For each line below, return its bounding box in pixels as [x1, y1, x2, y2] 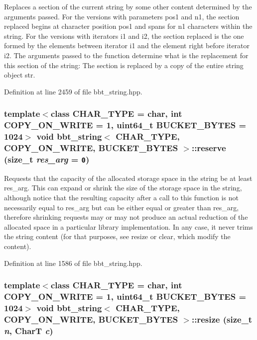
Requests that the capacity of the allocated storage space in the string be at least [4, 172, 253, 183]
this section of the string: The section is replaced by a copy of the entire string [4, 60, 244, 70]
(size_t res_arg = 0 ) [4, 153, 90, 165]
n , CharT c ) [4, 324, 53, 337]
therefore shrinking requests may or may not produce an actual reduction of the [4, 212, 248, 222]
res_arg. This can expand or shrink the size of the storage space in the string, [4, 182, 242, 193]
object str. [4, 70, 35, 80]
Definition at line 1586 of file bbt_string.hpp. [4, 257, 142, 268]
